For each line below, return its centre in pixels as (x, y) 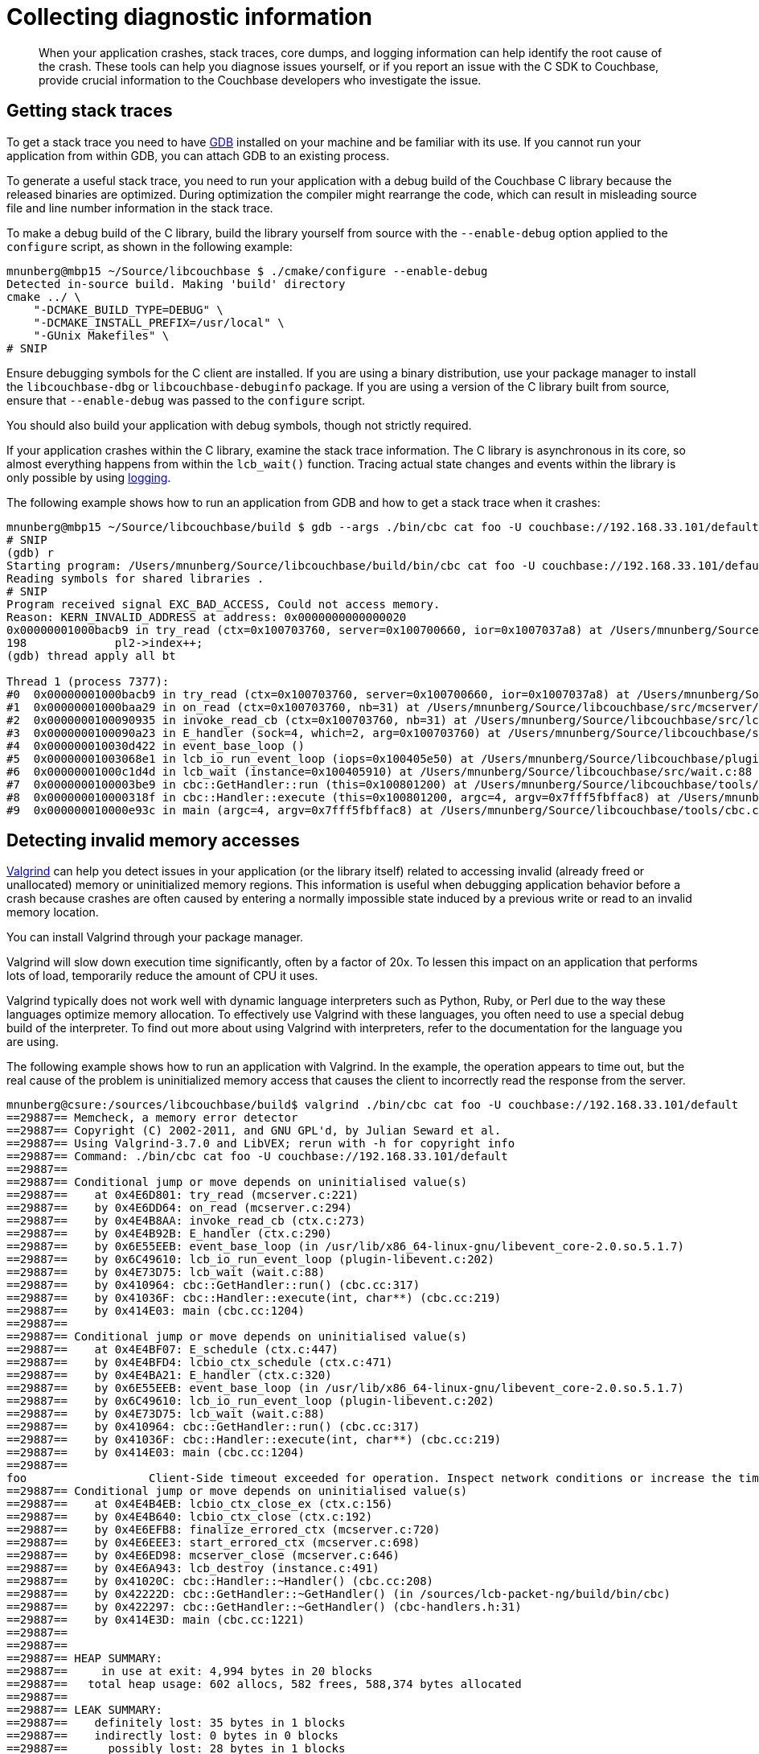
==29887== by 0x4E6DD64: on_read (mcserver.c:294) (179, 1208)
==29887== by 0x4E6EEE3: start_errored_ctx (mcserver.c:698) (213, 1543)
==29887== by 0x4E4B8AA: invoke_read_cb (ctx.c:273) (186, 1221)
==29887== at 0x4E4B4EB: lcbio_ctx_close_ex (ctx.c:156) (200, 1504)
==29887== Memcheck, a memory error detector (152, 1118)
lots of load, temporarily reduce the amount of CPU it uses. (162, 976)
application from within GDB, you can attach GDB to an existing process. (198, 155)
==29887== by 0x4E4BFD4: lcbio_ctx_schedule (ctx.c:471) (200, 1363)
